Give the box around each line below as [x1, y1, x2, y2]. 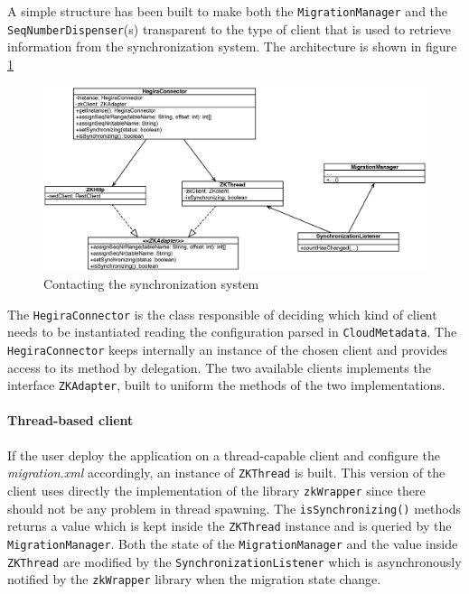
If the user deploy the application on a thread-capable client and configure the [7, 445, 440, 464]
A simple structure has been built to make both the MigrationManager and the [7, 2, 448, 20]
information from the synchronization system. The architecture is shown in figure [7, 37, 457, 56]
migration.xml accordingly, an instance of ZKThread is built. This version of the [7, 463, 446, 482]
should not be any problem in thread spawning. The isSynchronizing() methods [7, 498, 461, 517]
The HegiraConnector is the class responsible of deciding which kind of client [7, 304, 437, 323]
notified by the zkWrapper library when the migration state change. [7, 570, 381, 589]
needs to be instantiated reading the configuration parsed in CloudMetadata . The [7, 322, 457, 341]
